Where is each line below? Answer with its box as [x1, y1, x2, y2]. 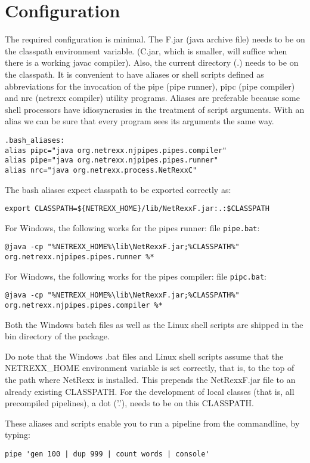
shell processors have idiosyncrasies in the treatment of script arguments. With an [5, 103, 305, 115]
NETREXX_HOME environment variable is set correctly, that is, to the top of [5, 361, 294, 374]
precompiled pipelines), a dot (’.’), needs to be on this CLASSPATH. [5, 397, 254, 409]
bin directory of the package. [5, 330, 110, 342]
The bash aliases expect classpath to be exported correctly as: [5, 183, 231, 195]
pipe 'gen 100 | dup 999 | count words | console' [5, 450, 210, 459]
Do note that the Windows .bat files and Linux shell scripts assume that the [5, 349, 284, 362]
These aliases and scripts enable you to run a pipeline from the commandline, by [5, 416, 300, 429]
